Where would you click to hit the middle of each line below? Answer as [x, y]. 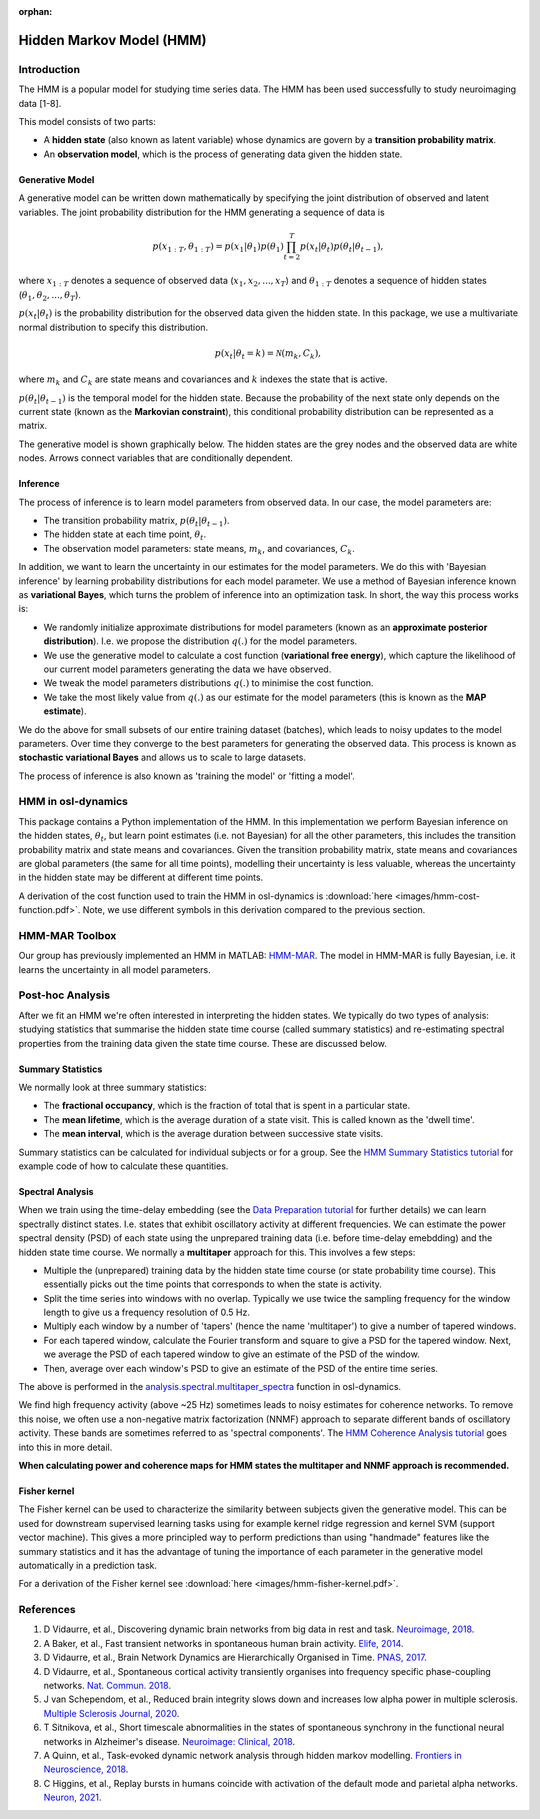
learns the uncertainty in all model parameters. [114, 969]
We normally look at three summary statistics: [112, 1087]
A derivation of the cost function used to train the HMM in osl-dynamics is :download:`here [206, 896]
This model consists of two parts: [87, 121]
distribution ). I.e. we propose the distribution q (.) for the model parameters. [200, 641]
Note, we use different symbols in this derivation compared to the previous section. [254, 910]
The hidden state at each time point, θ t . [125, 535]
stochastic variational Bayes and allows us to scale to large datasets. [162, 757]
